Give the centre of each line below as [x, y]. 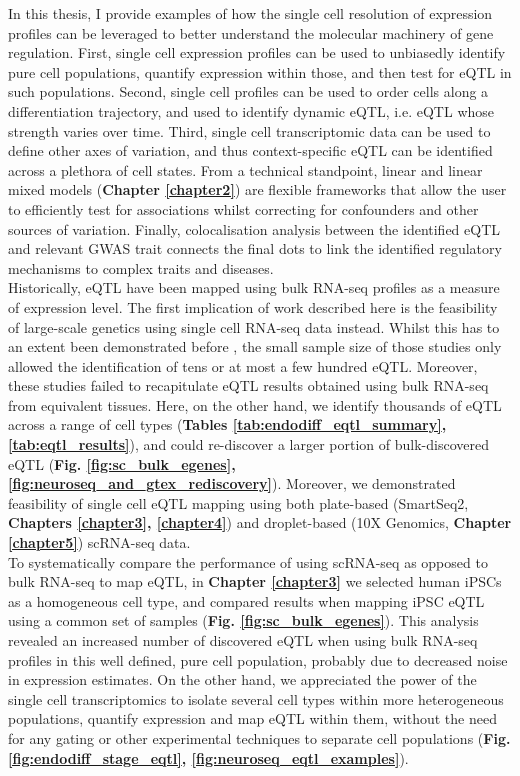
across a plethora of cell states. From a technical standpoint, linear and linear [245, 169]
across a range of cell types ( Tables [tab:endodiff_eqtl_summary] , [227, 424]
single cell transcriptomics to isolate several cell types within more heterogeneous [256, 698]
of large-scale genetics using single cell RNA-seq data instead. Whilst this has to [254, 326]
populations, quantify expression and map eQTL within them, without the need [252, 718]
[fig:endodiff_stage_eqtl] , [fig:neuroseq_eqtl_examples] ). [208, 757]
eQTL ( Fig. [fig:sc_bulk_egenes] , [122, 463]
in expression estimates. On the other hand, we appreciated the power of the [242, 679]
